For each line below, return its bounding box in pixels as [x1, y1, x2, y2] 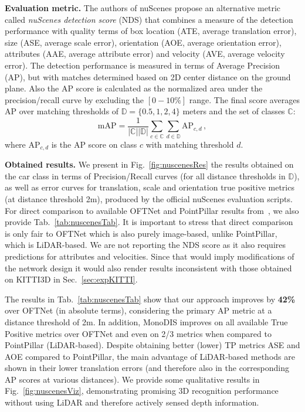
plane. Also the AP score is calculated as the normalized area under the [5, 82, 263, 94]
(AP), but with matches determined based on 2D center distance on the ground [5, 70, 291, 83]
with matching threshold [145, 138, 234, 150]
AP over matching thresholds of [5, 105, 119, 117]
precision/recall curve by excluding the [5, 93, 144, 105]
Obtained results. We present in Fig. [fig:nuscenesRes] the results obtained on [5, 158, 294, 171]
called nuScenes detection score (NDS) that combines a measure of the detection [5, 13, 293, 25]
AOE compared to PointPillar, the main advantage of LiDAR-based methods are [5, 350, 295, 362]
